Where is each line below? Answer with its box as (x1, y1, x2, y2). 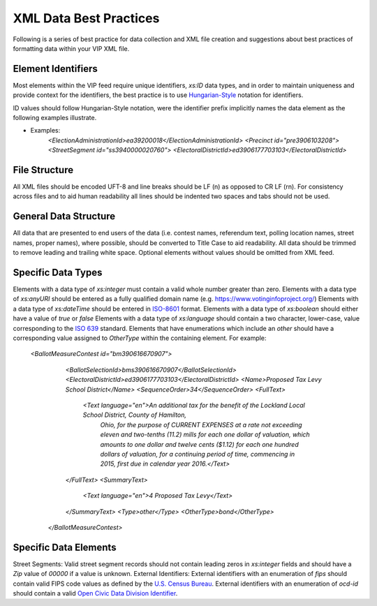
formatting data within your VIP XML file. (13, 44, 130, 52)
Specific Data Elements (13, 541, 117, 553)
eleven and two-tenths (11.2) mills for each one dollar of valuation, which (100, 430, 310, 439)
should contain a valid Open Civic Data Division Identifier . (13, 589, 178, 597)
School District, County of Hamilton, (82, 411, 187, 419)
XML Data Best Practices (13, 10, 160, 26)
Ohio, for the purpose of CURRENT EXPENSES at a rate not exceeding (100, 420, 303, 429)
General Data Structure (13, 210, 116, 223)
